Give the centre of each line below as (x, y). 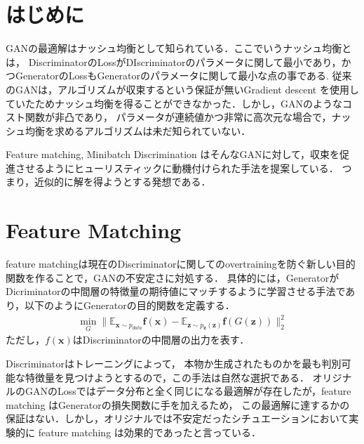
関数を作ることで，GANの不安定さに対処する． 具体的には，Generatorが (173, 277)
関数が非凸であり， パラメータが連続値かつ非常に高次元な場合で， (178, 117)
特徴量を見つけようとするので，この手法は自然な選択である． (167, 377)
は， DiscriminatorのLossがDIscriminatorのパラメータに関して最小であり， (174, 61)
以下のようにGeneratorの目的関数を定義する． (130, 305)
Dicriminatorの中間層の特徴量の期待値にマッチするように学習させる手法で (176, 291)
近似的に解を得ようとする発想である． (123, 182)
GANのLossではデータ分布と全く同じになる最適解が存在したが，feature (188, 391)
